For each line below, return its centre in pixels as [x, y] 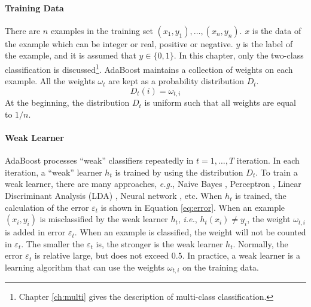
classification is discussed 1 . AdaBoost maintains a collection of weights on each [149, 68]
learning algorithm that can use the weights [85, 267]
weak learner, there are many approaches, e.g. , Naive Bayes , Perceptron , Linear [153, 184]
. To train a [277, 172]
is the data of [277, 30]
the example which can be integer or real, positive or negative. [119, 43]
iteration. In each [268, 160]
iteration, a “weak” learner [54, 172]
